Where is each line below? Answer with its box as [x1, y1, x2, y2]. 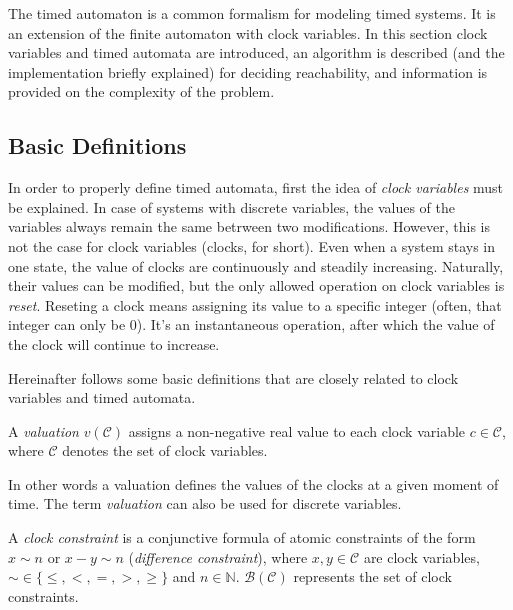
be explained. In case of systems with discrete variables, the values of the [8, 196, 456, 217]
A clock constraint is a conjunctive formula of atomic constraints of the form [8, 527, 476, 548]
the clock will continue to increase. [8, 333, 220, 354]
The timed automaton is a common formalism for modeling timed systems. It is [8, 3, 496, 23]
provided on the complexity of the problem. [8, 81, 275, 102]
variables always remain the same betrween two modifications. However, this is [8, 216, 490, 237]
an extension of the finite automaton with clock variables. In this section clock [8, 22, 488, 43]
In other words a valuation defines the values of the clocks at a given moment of [8, 473, 499, 494]
